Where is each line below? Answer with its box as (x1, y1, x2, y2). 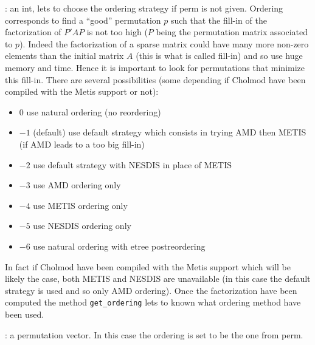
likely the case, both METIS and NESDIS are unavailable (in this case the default (5, 272, 311, 285)
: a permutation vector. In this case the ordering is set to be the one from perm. (5, 328, 303, 341)
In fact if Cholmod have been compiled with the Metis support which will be (5, 260, 291, 273)
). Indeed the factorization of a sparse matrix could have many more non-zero (19, 37, 309, 50)
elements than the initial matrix (5, 49, 124, 62)
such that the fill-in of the (170, 13, 267, 26)
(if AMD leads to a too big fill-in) (19, 137, 145, 150)
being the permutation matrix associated (156, 26, 308, 38)
